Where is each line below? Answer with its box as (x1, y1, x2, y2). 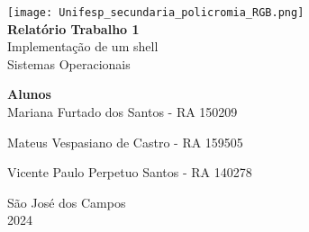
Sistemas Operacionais (7, 54, 131, 73)
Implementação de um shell (7, 37, 159, 56)
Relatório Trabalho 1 (7, 19, 140, 38)
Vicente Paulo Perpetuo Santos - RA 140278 (7, 163, 252, 182)
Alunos (7, 85, 51, 103)
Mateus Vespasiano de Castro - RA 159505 (7, 132, 243, 151)
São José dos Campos (7, 192, 126, 211)
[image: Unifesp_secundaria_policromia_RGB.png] (7, 6, 304, 19)
